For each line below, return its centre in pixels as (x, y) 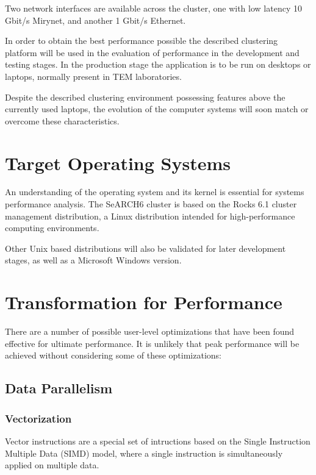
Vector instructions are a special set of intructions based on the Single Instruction (158, 441)
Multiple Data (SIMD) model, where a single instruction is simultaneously (144, 453)
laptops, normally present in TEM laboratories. (93, 76)
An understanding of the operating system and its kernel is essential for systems (155, 192)
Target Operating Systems (118, 162)
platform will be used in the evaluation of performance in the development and (152, 52)
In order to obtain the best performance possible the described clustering (142, 41)
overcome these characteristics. (62, 120)
